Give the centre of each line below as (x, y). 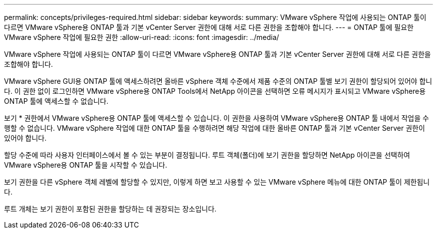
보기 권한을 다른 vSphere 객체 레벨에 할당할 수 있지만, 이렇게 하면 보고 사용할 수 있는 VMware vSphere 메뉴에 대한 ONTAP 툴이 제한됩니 (217, 182)
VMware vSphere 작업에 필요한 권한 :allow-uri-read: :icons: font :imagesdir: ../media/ (142, 37)
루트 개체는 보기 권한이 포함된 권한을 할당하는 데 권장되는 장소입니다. (110, 209)
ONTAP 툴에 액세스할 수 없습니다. (56, 101)
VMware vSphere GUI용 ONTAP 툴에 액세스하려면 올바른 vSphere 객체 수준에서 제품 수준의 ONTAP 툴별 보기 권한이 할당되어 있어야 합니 (218, 81)
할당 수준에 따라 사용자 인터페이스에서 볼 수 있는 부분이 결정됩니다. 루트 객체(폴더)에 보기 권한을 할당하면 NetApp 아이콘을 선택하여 (207, 155)
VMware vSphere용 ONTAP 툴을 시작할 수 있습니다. (86, 165)
